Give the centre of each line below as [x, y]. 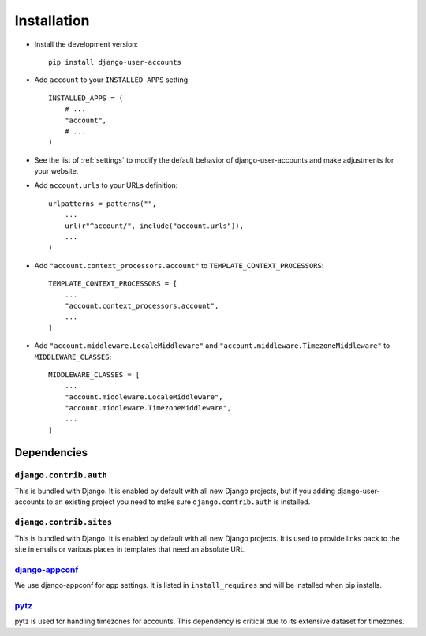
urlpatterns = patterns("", [103, 204]
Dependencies [51, 453]
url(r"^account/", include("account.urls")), [154, 226]
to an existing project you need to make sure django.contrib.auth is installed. [178, 502]
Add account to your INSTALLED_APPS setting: [112, 80]
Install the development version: [86, 44]
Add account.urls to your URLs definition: [106, 185]
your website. [56, 171]
